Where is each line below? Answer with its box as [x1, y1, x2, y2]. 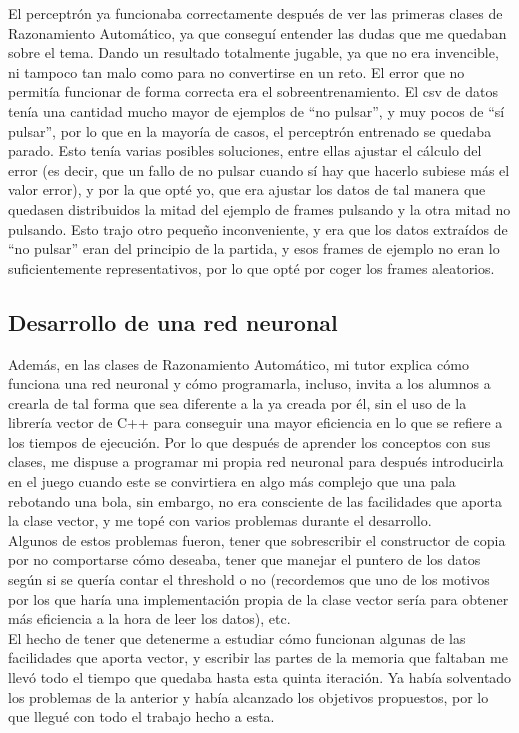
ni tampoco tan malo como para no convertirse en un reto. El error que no [8, 61, 465, 82]
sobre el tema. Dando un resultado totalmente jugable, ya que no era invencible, [8, 42, 499, 63]
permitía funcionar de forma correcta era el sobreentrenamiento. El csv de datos [8, 81, 498, 102]
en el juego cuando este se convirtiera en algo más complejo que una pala [8, 471, 456, 492]
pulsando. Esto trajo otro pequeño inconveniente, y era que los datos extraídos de [8, 218, 508, 239]
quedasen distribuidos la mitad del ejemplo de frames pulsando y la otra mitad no [8, 198, 511, 219]
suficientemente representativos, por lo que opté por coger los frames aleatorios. [8, 257, 495, 278]
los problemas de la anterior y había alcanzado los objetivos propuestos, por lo [8, 686, 489, 707]
